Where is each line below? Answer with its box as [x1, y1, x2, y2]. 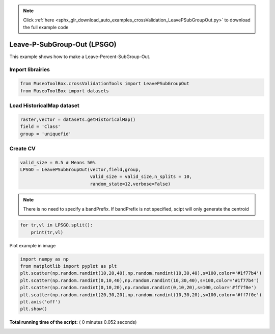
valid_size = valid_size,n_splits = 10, [90, 174, 193, 179]
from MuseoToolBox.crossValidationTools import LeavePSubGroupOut [20, 81, 189, 87]
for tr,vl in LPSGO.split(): [20, 222, 93, 228]
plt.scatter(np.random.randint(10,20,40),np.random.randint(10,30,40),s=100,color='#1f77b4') [20, 270, 262, 276]
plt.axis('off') [20, 299, 61, 304]
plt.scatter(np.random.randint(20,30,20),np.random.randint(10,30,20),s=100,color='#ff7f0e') [20, 292, 262, 298]
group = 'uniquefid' [20, 131, 71, 137]
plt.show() [20, 306, 47, 312]
